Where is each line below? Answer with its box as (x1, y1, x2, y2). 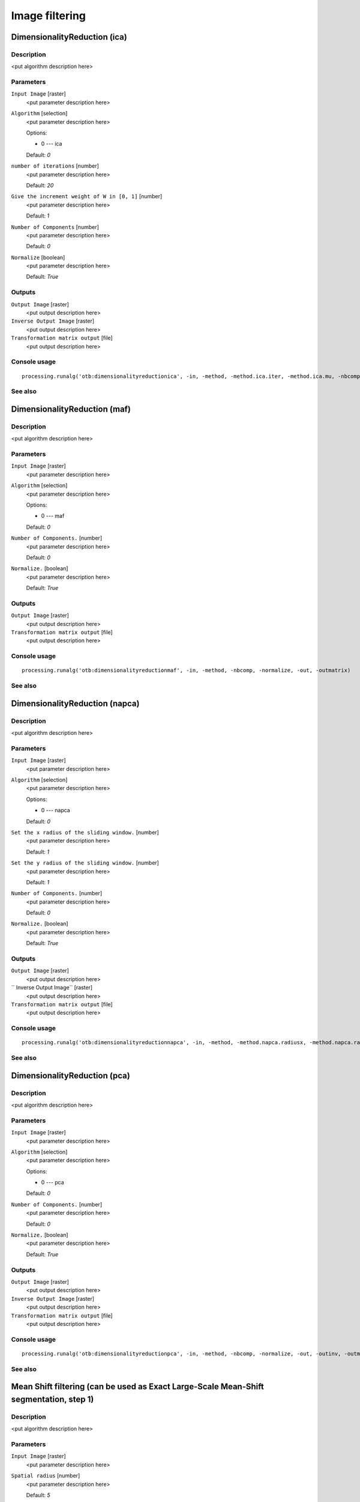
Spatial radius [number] (11, 1472, 80, 1479)
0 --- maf (41, 512, 65, 520)
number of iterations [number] (11, 162, 99, 169)
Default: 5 (26, 1491, 50, 1498)
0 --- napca (41, 807, 70, 814)
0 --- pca (41, 1179, 64, 1186)
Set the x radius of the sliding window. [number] (11, 829, 159, 836)
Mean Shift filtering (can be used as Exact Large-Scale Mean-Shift (11, 1382, 264, 1392)
